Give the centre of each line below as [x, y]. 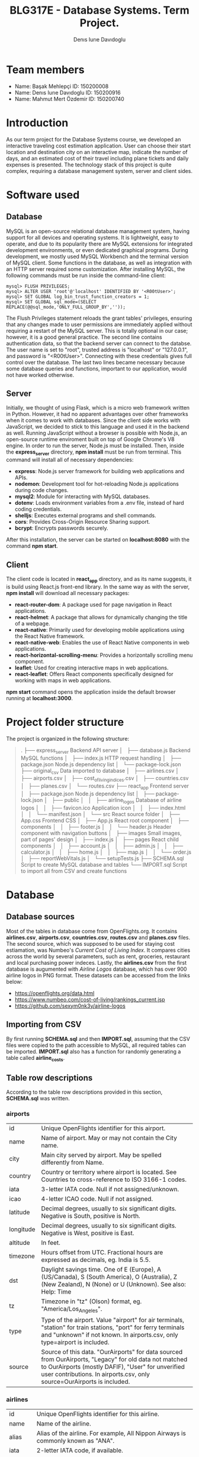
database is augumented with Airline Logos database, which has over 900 [97, 969]
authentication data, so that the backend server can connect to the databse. [99, 343]
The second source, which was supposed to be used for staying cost [90, 943]
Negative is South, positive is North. [91, 1216]
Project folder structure [65, 722]
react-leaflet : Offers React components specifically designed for [94, 674]
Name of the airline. [64, 1423]
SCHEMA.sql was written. [38, 1099]
